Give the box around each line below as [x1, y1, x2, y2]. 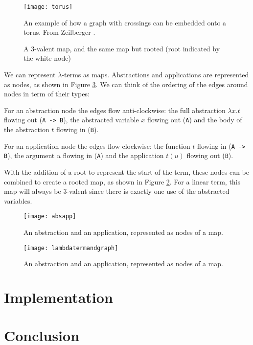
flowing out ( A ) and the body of [147, 115, 242, 125]
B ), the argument [4, 150, 55, 161]
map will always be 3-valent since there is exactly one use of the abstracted [4, 186, 230, 196]
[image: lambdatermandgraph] [23, 244, 118, 252]
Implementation [4, 287, 113, 307]
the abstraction [4, 124, 49, 135]
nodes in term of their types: [4, 89, 90, 99]
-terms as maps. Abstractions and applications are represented [62, 69, 249, 80]
